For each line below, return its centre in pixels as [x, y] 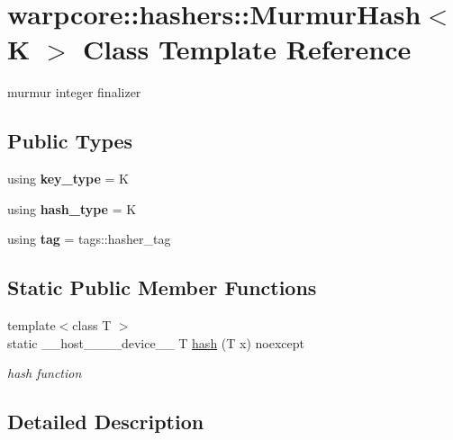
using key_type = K [68, 179]
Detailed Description [106, 422]
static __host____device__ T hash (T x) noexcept [156, 342]
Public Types [70, 141]
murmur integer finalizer [74, 92]
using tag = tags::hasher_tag [89, 239]
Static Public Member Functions [162, 287]
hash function [45, 373]
